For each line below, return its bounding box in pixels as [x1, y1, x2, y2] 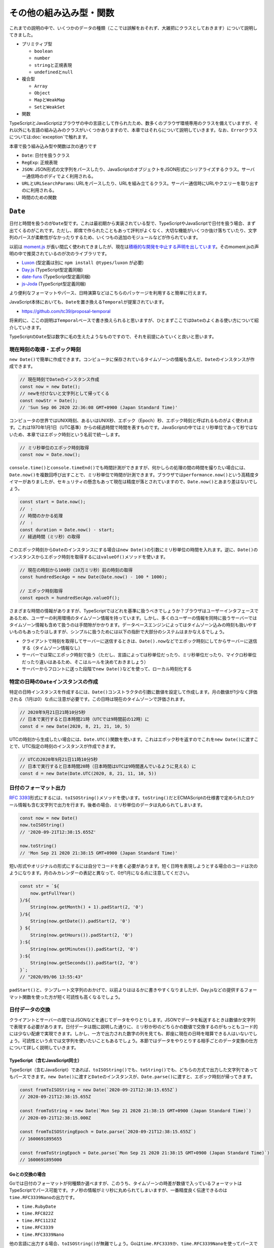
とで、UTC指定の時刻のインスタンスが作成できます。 [9, 743, 118, 749]
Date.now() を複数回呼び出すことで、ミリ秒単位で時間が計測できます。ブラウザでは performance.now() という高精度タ [9, 472, 259, 478]
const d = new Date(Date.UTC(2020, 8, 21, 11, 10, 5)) [19, 770, 157, 776]
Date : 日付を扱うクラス [21, 152, 70, 158]
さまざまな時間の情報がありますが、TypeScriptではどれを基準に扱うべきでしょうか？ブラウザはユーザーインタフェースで [9, 608, 259, 614]
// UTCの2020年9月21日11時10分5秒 [19, 756, 98, 762]
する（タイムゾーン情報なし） [21, 645, 83, 651]
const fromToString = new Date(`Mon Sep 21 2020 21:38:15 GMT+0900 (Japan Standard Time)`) [19, 1108, 252, 1114]
